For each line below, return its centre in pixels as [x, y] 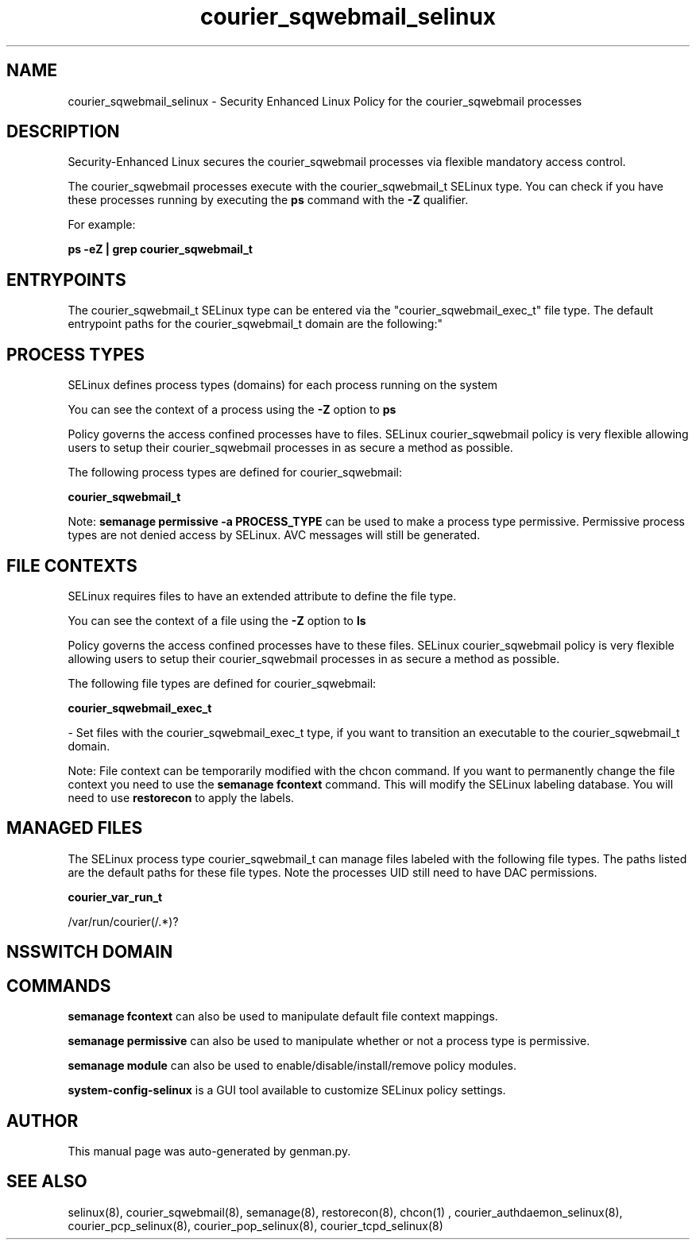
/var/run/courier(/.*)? [123, 921]
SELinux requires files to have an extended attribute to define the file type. [262, 596]
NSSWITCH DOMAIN [90, 952]
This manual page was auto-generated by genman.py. [209, 1151]
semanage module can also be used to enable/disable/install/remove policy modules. [292, 1066]
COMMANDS [59, 986]
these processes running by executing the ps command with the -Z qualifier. [268, 200]
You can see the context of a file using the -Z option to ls [217, 620]
